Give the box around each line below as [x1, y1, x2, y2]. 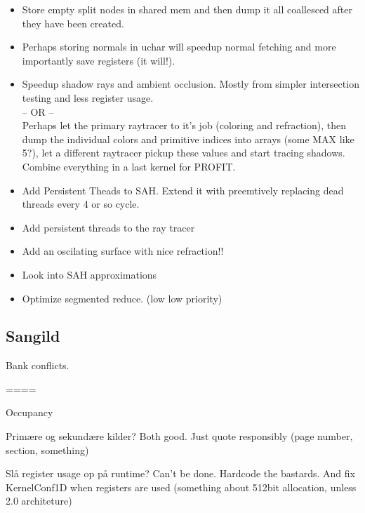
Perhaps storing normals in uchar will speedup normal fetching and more [22, 39, 336, 54]
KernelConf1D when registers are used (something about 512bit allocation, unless [6, 479, 357, 494]
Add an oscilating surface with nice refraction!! [22, 244, 224, 258]
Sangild [6, 325, 60, 347]
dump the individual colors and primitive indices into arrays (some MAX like [22, 131, 354, 146]
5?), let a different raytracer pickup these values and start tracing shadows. [22, 145, 345, 160]
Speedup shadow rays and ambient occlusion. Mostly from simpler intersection [22, 76, 359, 91]
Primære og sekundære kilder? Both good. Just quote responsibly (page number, [6, 429, 353, 444]
